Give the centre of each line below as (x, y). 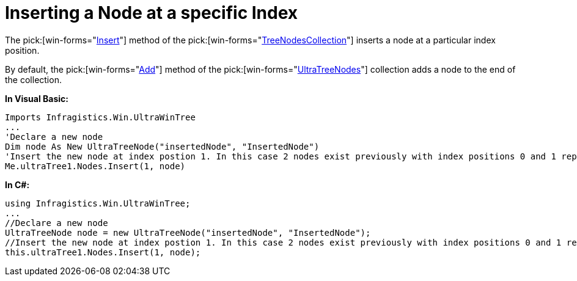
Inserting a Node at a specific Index (152, 13)
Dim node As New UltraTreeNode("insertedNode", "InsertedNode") (162, 146)
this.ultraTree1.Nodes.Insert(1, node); (103, 252)
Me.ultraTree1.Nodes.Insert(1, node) (95, 166)
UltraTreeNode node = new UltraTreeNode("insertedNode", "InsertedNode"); (188, 232)
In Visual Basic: (37, 98)
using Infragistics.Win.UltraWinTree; (98, 203)
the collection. (33, 79)
